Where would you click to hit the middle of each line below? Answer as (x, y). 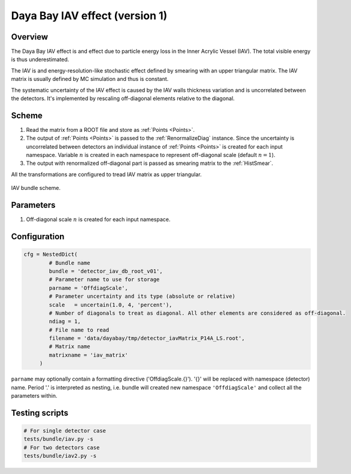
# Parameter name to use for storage (104, 280)
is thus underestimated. (40, 59)
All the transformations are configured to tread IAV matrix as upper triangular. (106, 174)
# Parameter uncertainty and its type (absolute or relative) (142, 296)
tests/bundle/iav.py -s (59, 439)
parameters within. (34, 396)
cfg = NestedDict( (51, 254)
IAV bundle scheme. (36, 188)
